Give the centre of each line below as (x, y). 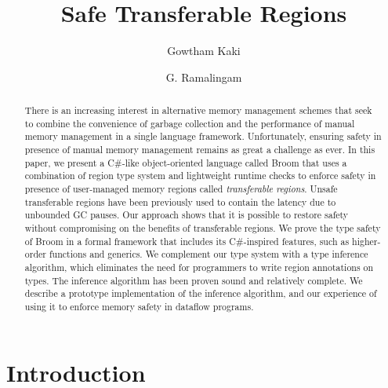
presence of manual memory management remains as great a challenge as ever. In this (200, 150)
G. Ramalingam (204, 77)
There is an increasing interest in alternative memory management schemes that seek (198, 110)
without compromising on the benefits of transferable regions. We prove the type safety (203, 228)
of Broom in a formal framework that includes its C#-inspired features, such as (187, 241)
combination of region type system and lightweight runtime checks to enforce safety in (200, 176)
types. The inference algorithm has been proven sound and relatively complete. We (194, 280)
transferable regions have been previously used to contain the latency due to (180, 201)
